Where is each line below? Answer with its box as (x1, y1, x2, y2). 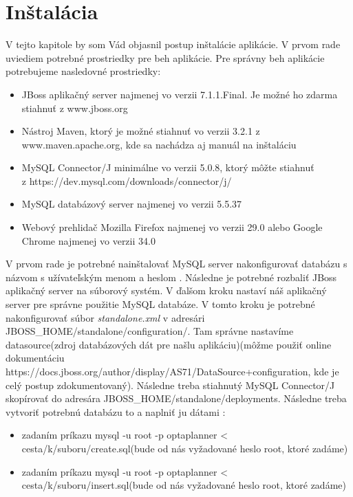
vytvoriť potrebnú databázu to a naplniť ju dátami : (6, 404, 226, 419)
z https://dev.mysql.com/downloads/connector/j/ (21, 173, 232, 188)
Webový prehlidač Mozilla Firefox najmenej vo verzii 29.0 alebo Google (21, 220, 323, 234)
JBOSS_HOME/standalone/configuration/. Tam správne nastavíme (6, 324, 294, 338)
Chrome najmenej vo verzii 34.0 (21, 233, 156, 247)
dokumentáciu (6, 351, 65, 365)
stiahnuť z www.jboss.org (21, 100, 128, 115)
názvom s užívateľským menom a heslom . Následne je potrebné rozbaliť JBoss (6, 269, 337, 284)
